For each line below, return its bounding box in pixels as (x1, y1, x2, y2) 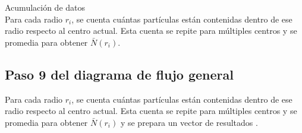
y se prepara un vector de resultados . (120, 116, 258, 128)
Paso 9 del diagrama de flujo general (5, 65, 234, 83)
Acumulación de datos (5, 1, 86, 13)
